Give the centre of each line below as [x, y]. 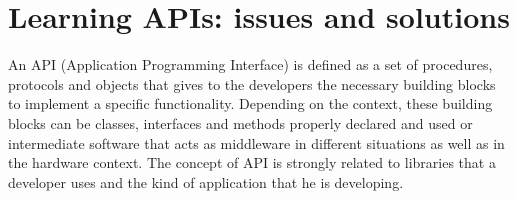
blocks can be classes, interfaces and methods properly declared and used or [240, 122]
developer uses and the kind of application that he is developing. [206, 181]
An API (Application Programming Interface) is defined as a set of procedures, [250, 64]
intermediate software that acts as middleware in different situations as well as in [256, 142]
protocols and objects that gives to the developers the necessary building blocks [252, 83]
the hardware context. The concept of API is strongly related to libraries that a [252, 162]
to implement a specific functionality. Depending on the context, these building [250, 103]
